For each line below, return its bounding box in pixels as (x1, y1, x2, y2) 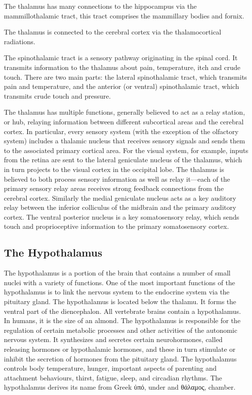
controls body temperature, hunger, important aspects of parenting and (4, 363, 217, 373)
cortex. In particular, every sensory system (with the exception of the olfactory (4, 126, 239, 136)
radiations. (4, 36, 35, 46)
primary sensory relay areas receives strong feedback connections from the (4, 183, 224, 193)
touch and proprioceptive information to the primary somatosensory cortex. (4, 221, 229, 231)
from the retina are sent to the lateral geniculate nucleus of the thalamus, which (4, 155, 242, 165)
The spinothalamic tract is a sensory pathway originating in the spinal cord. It (4, 52, 238, 63)
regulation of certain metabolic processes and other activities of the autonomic (4, 325, 237, 335)
